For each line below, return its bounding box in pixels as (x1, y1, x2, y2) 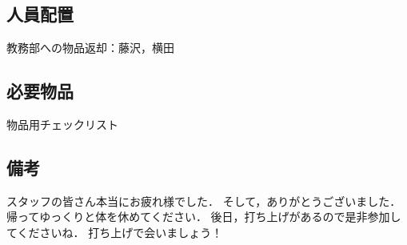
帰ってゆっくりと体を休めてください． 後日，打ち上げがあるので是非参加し (6, 208, 401, 225)
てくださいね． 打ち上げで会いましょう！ (6, 223, 223, 240)
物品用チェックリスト (6, 116, 118, 132)
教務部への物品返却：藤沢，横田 (6, 39, 174, 56)
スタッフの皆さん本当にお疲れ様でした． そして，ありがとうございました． (6, 192, 401, 209)
